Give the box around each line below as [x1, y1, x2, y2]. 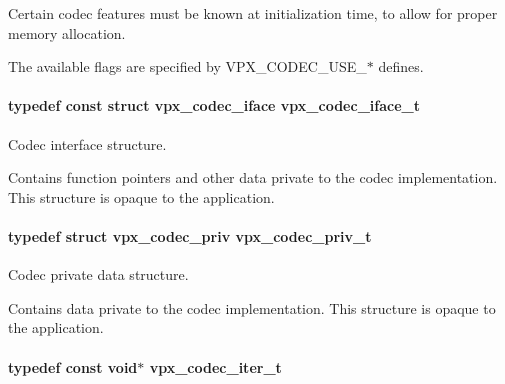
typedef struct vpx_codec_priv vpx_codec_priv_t [8, 225, 372, 246]
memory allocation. [8, 22, 126, 43]
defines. [378, 56, 424, 77]
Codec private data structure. [8, 264, 189, 285]
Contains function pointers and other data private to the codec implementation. [8, 167, 498, 188]
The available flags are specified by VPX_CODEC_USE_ [8, 56, 367, 77]
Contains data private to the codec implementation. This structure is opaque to [8, 297, 496, 318]
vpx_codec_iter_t [149, 356, 282, 377]
